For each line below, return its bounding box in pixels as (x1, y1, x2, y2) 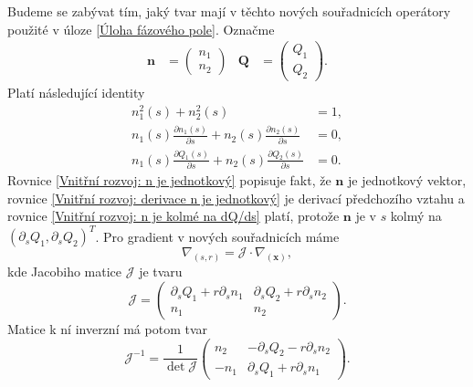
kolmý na (390, 206, 442, 225)
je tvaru (139, 262, 183, 281)
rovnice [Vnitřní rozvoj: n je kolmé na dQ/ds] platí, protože (7, 206, 340, 225)
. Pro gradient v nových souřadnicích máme (95, 226, 340, 246)
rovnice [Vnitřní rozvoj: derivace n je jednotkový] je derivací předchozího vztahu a (7, 188, 465, 207)
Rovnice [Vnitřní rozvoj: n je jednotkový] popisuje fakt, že (7, 171, 331, 190)
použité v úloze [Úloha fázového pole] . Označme (7, 19, 275, 38)
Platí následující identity (7, 82, 145, 101)
